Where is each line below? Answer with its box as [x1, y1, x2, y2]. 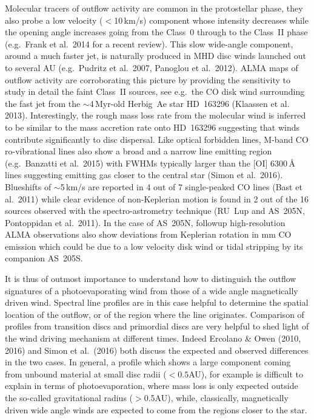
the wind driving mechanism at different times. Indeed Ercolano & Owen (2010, [5, 332, 301, 345]
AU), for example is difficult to [189, 367, 303, 380]
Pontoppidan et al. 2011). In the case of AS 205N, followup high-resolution [5, 216, 286, 229]
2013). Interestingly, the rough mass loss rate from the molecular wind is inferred [5, 109, 306, 122]
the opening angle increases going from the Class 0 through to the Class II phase [5, 26, 308, 38]
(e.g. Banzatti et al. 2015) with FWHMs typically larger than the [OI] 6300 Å [5, 156, 295, 169]
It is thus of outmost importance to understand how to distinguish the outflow [5, 272, 296, 285]
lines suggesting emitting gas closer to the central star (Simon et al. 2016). [5, 168, 283, 181]
